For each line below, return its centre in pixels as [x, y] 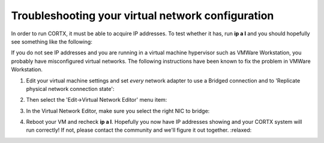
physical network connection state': [70, 89]
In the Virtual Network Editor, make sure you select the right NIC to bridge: [118, 111]
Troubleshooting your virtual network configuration [142, 16]
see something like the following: [52, 41]
